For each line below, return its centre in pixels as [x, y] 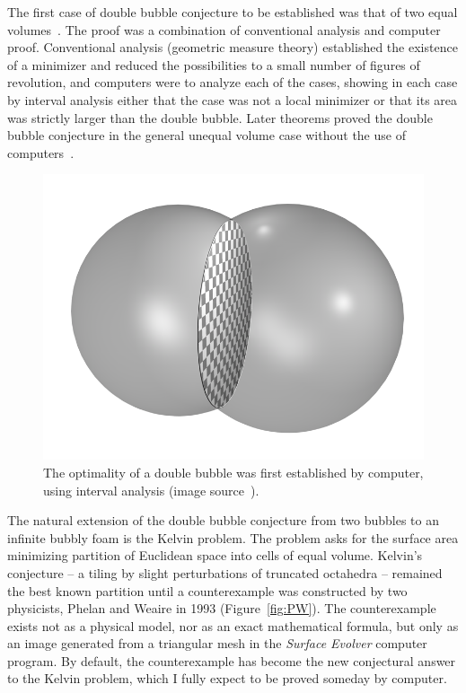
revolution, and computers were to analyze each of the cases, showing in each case [233, 82]
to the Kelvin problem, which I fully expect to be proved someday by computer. [227, 678]
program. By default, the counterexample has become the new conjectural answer [232, 660]
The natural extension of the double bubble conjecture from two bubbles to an [223, 520]
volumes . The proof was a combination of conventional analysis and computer [224, 29]
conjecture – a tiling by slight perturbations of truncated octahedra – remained [225, 572]
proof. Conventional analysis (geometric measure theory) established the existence [233, 47]
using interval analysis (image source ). [151, 490]
